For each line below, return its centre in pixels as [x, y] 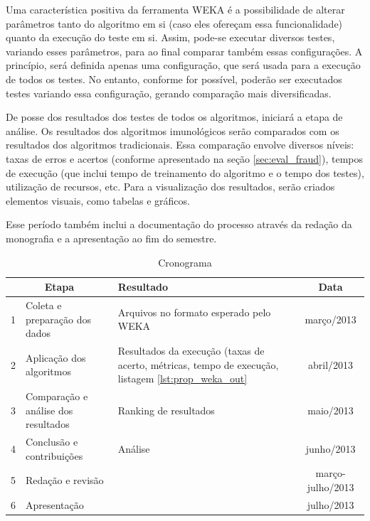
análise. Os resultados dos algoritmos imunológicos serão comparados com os [173, 130]
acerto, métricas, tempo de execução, [198, 364]
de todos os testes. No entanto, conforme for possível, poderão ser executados [174, 79]
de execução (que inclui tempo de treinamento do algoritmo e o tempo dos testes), [185, 172]
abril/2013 [331, 364]
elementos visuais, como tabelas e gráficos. [98, 200]
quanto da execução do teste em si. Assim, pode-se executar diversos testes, [170, 37]
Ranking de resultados [166, 410]
